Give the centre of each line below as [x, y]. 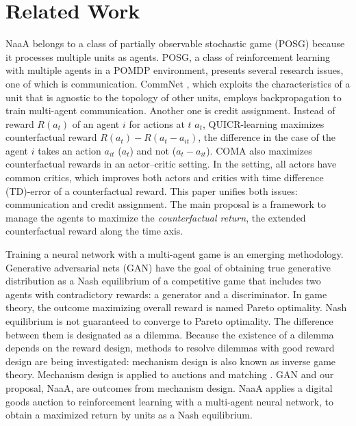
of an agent [96, 123]
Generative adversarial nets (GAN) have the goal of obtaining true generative [168, 267]
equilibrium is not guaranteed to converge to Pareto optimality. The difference [169, 321]
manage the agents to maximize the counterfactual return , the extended [156, 217]
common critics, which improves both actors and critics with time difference [165, 177]
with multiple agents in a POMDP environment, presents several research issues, [175, 70]
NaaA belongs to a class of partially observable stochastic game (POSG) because [175, 43]
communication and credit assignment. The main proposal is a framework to [166, 204]
